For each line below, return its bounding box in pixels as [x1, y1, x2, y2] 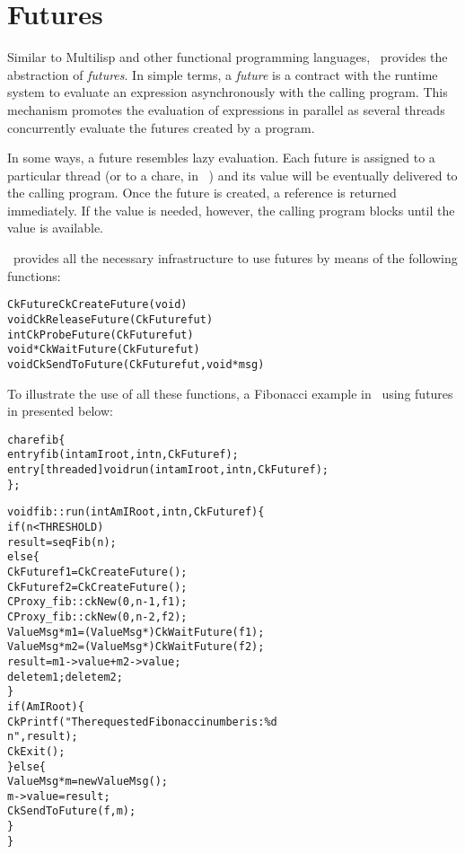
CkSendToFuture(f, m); [7, 805, 136, 818]
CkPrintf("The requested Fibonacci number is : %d [7, 715, 277, 728]
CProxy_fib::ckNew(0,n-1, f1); [7, 595, 188, 609]
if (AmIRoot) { [7, 700, 84, 713]
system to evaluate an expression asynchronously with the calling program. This [7, 83, 448, 101]
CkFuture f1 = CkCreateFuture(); [7, 565, 188, 578]
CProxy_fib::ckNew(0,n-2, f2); [7, 610, 188, 623]
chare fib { [7, 433, 66, 446]
